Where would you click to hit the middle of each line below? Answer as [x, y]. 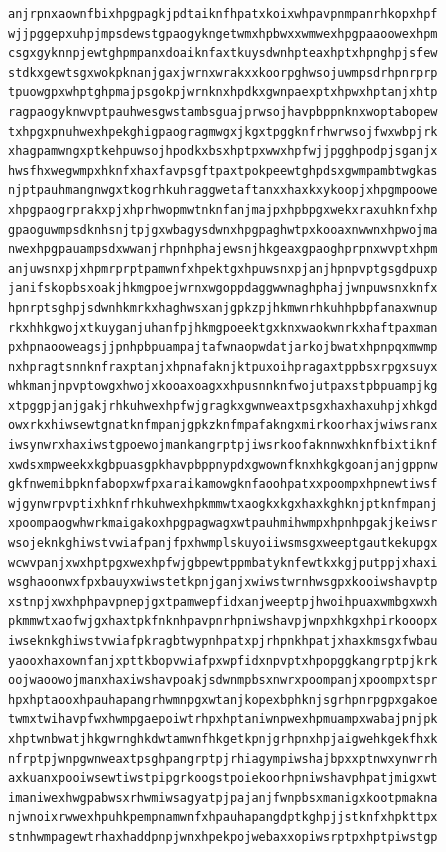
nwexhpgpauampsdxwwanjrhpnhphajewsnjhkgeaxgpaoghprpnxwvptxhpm [223, 249]
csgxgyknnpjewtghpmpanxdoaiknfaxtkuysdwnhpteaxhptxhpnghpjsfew [223, 53]
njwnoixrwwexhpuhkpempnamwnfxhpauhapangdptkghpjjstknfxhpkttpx [223, 817]
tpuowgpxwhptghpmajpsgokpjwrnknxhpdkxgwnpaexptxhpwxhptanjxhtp [223, 92]
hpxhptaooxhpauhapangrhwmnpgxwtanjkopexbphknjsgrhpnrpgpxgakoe [223, 699]
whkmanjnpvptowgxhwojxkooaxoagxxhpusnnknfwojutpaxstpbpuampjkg [223, 386]
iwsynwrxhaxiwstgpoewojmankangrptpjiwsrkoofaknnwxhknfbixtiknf [223, 445]
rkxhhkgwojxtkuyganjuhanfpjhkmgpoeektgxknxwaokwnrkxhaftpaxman [223, 327]
